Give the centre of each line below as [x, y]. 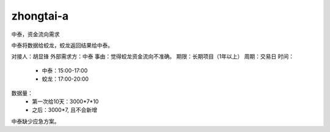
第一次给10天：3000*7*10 [65, 101]
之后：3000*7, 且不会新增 [65, 110]
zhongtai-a [40, 16]
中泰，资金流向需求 [35, 34]
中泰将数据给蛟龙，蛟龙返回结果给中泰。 [62, 45]
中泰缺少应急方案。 [35, 121]
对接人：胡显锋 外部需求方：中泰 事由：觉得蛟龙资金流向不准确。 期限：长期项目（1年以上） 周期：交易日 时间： [153, 57]
